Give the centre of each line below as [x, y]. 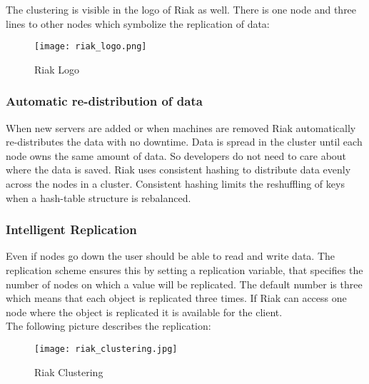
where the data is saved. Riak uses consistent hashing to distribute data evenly [178, 170]
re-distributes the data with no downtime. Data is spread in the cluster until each [184, 142]
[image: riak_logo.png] [91, 47]
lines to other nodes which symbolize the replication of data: [138, 23]
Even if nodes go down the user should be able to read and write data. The [170, 256]
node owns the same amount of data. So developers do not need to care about [176, 155]
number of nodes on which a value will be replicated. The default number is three [184, 284]
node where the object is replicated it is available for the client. [144, 312]
